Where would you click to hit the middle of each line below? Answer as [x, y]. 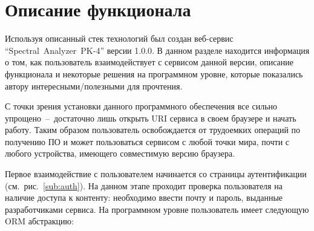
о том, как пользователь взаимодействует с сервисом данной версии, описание [149, 62]
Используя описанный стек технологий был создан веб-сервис [119, 38]
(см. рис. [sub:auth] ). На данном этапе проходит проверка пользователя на [144, 185]
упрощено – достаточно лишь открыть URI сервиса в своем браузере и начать [151, 118]
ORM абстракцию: [39, 221]
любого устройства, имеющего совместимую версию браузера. [120, 153]
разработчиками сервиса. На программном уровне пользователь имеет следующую [157, 209]
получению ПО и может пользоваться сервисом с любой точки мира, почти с [147, 141]
